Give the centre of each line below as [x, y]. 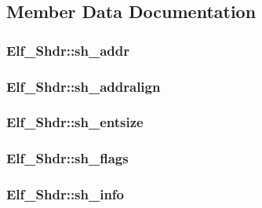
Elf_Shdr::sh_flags [67, 158]
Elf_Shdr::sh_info [65, 194]
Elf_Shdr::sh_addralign [84, 86]
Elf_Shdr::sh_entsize [75, 122]
